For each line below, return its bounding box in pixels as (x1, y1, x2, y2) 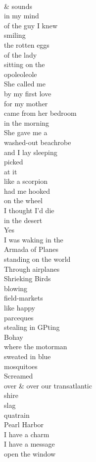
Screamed (4, 371, 33, 381)
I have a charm (4, 429, 49, 439)
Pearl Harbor (4, 419, 44, 430)
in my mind (4, 10, 39, 21)
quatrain (4, 409, 30, 420)
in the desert (4, 215, 43, 225)
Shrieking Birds (4, 273, 51, 284)
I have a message (4, 439, 55, 449)
